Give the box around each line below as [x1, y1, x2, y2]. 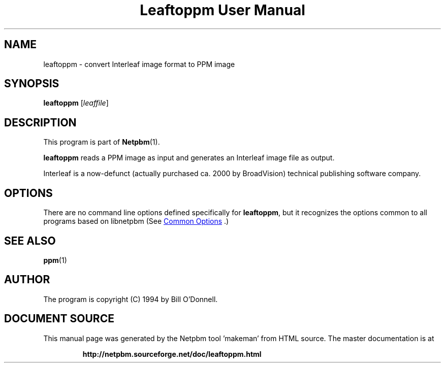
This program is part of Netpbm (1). [43, 138, 160, 147]
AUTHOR [4, 273, 50, 286]
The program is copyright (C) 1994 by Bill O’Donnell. [43, 294, 218, 304]
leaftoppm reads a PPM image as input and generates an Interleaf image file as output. [43, 153, 335, 162]
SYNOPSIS [4, 77, 59, 90]
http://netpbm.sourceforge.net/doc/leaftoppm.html [82, 349, 262, 358]
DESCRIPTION [4, 116, 77, 129]
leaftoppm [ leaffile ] [43, 98, 109, 108]
